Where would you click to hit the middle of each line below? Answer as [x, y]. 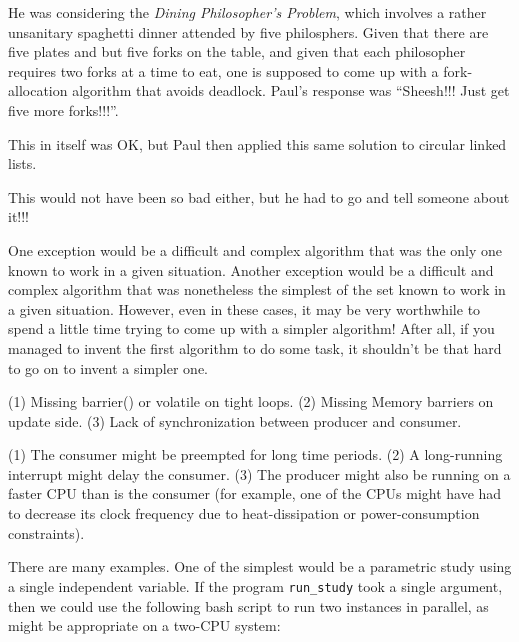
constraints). [46, 532]
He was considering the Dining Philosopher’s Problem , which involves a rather [247, 12]
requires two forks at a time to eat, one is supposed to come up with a [223, 70]
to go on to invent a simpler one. [108, 367]
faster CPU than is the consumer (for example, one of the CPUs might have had [255, 493]
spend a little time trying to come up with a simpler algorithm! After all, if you [251, 328]
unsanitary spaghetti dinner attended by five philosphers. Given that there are [248, 31]
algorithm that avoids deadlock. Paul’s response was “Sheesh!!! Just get [291, 90]
